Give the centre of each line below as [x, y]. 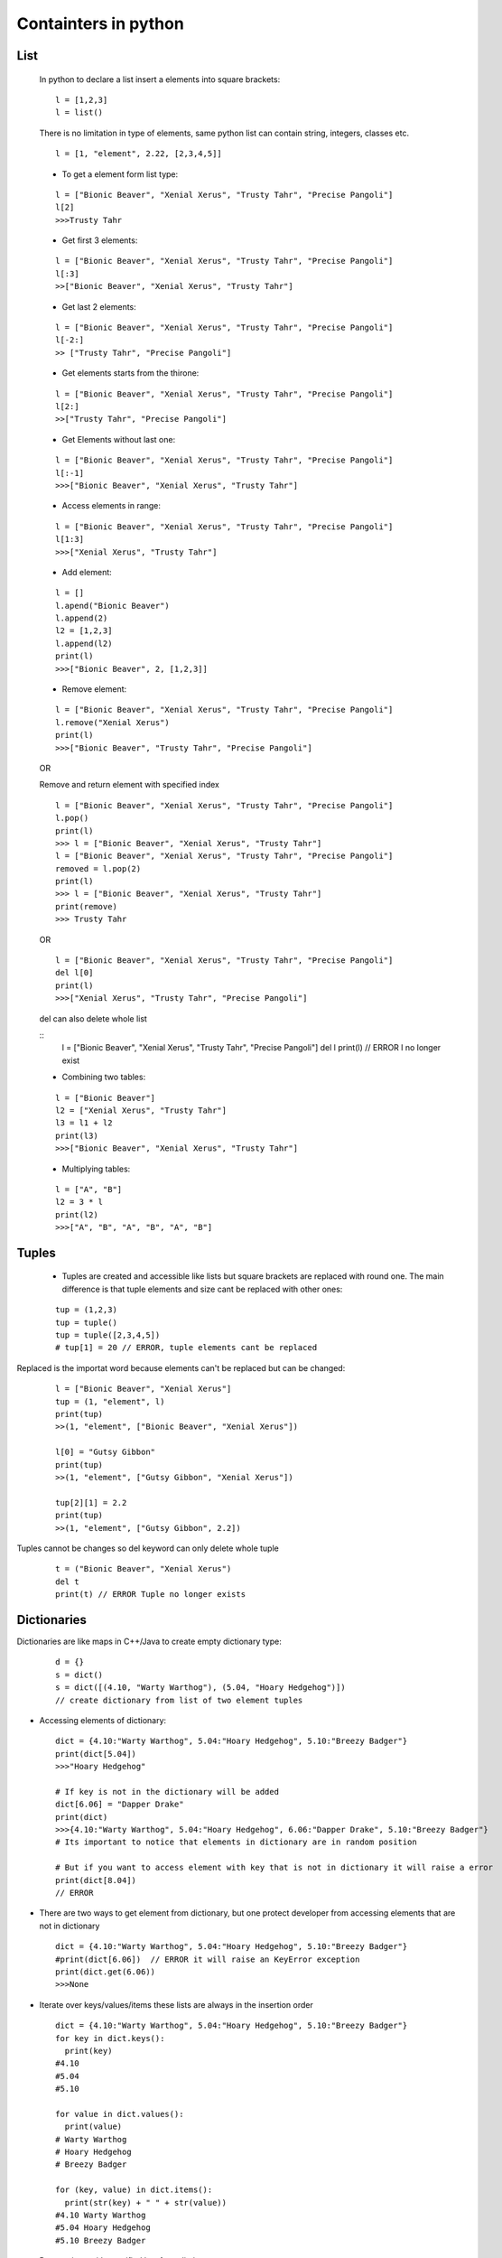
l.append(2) [82, 618]
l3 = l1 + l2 [84, 1123]
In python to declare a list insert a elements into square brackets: [160, 79]
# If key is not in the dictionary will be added [167, 1791]
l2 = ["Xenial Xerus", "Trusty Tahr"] [141, 1110]
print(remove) [86, 906]
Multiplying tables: [96, 1169]
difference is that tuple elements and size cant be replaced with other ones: [202, 1289]
